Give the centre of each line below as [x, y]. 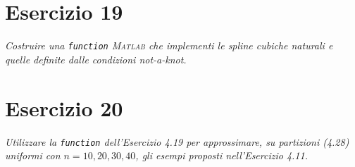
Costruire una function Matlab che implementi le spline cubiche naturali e [169, 45]
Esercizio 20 [64, 107]
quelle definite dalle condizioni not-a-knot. [96, 59]
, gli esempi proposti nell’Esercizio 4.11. [222, 155]
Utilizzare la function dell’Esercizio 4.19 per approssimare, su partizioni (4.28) [177, 141]
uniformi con [33, 155]
